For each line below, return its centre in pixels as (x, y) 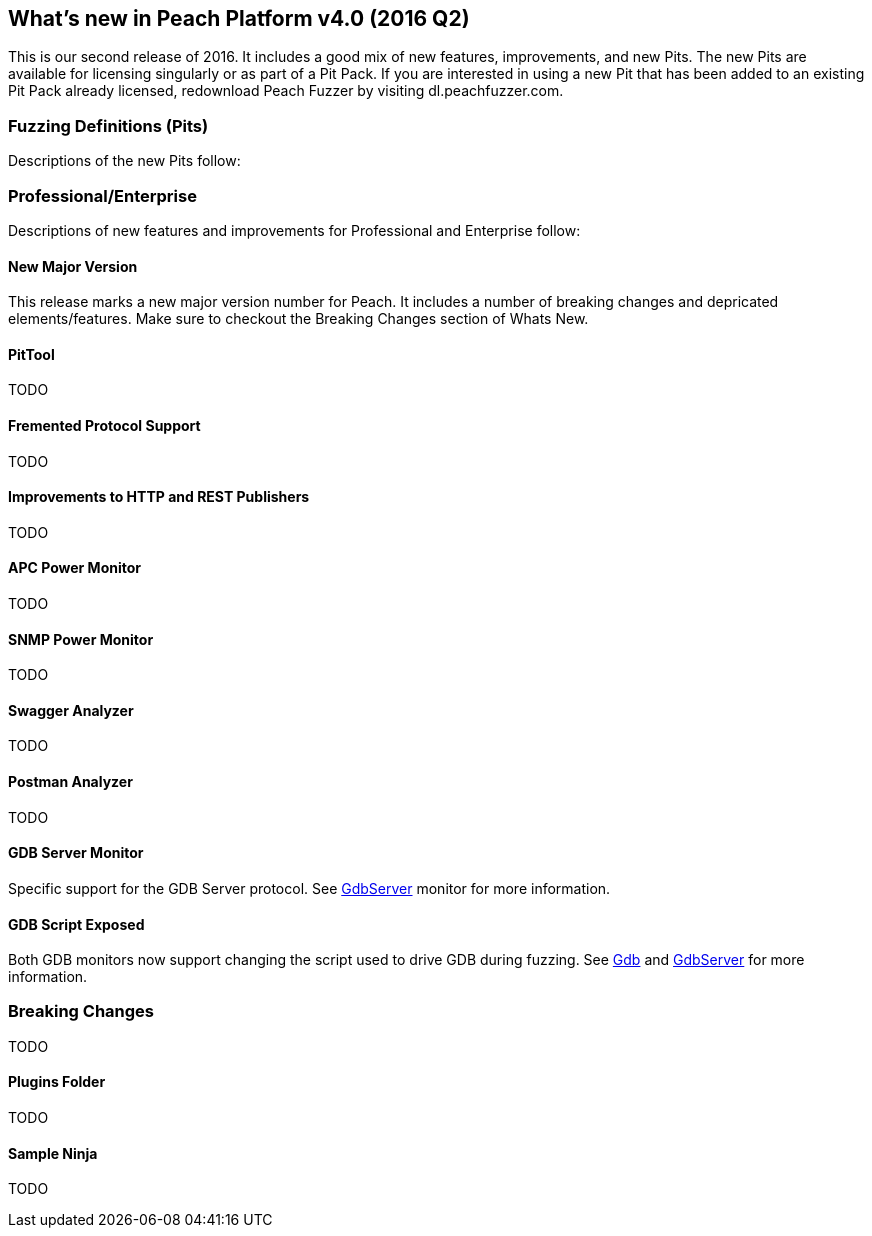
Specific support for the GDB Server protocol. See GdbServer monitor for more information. (309, 888)
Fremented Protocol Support (104, 425)
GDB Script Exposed (76, 924)
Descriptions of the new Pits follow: (124, 161)
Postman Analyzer (70, 782)
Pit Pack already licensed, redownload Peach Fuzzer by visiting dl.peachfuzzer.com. (286, 91)
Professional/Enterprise (102, 195)
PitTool (31, 354)
